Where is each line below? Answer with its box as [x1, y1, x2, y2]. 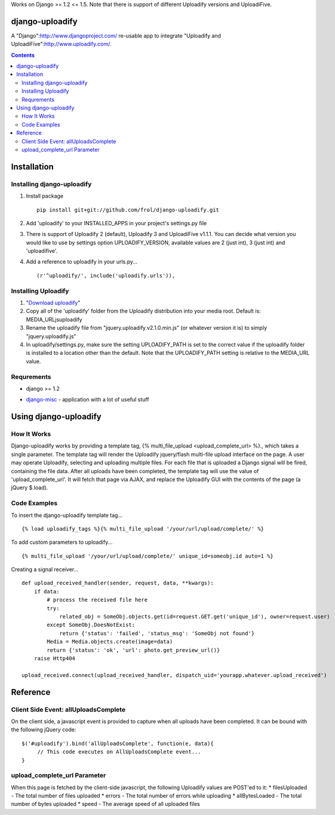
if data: [33, 588, 60, 595]
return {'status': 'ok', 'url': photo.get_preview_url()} [47, 647, 220, 654]
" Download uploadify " [26, 299, 81, 307]
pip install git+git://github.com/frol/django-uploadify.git [36, 206, 219, 213]
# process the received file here [47, 596, 148, 603]
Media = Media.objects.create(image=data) [47, 638, 173, 645]
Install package [26, 192, 64, 200]
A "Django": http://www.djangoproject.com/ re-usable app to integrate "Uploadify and [11, 32, 221, 39]
